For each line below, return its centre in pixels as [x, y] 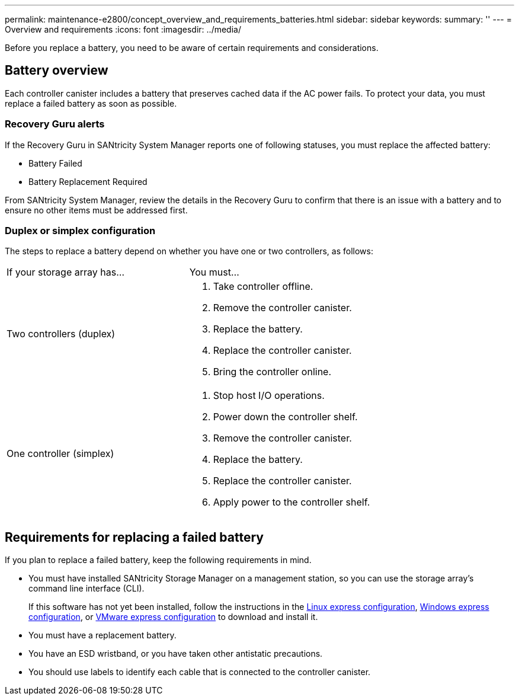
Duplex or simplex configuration [80, 230]
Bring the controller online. [272, 372]
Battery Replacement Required [88, 181]
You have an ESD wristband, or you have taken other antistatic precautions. [176, 654]
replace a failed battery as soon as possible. [91, 103]
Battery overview [57, 71]
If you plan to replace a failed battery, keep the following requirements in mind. [158, 560]
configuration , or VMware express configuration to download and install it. [173, 617]
